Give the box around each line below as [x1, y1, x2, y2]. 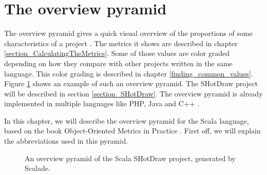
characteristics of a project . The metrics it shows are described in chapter [4, 37, 238, 48]
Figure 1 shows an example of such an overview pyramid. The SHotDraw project [4, 78, 258, 89]
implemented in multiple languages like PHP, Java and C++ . [4, 98, 200, 109]
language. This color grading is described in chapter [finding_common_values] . [4, 68, 253, 79]
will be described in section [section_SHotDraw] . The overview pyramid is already [4, 88, 263, 99]
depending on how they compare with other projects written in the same [4, 57, 233, 68]
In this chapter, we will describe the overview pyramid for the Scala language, [4, 115, 249, 126]
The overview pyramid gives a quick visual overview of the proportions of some [4, 28, 253, 38]
